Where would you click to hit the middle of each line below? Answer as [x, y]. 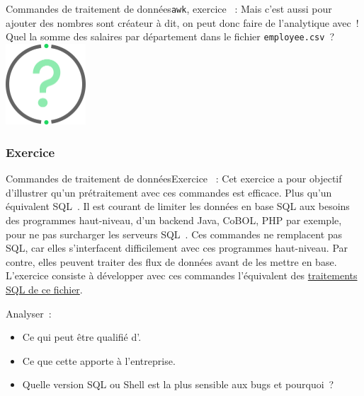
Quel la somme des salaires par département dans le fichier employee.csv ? [170, 36]
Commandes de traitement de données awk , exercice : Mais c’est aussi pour [169, 8]
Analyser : [29, 313]
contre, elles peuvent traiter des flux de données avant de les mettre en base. [171, 261]
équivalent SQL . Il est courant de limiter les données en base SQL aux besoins [178, 206]
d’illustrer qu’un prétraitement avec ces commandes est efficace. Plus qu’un [169, 192]
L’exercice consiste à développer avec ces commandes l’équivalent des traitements [182, 275]
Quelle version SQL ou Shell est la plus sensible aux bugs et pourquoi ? [178, 384]
